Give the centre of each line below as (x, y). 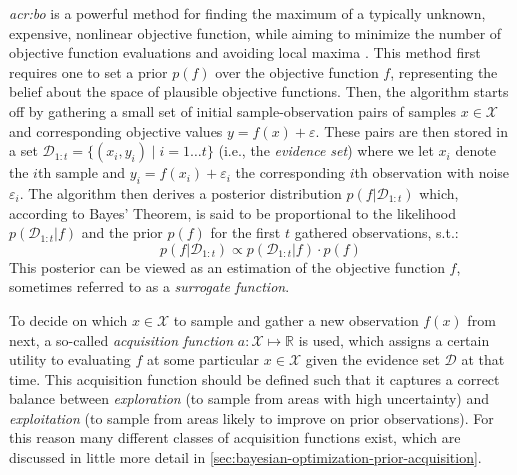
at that (483, 359)
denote (475, 150)
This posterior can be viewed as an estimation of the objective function (227, 266)
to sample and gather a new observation (296, 319)
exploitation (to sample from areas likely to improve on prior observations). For (251, 417)
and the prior (122, 232)
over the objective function (297, 71)
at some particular (203, 359)
